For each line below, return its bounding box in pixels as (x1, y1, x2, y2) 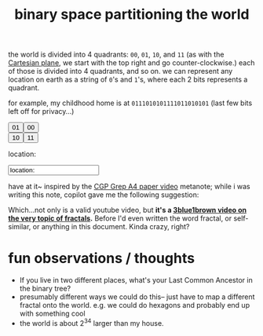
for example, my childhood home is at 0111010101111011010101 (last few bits (8, 98, 253, 108)
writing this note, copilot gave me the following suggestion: (8, 190, 199, 199)
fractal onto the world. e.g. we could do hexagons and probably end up (19, 301, 250, 310)
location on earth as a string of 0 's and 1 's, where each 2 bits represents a (8, 75, 248, 84)
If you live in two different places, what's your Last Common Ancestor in (19, 276, 253, 285)
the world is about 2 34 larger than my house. (19, 317, 164, 327)
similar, (8, 222, 31, 232)
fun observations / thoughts (8, 250, 195, 268)
